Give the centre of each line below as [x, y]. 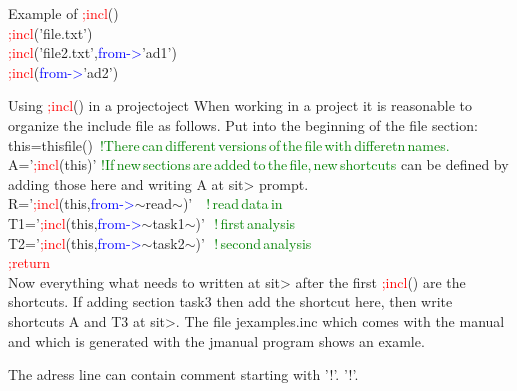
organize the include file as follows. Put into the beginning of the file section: [243, 124]
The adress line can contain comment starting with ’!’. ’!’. [183, 374]
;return [29, 262]
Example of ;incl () [63, 13]
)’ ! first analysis [245, 222]
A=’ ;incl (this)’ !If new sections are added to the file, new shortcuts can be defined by [258, 164]
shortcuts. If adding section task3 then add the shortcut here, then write [230, 301]
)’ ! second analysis [253, 242]
